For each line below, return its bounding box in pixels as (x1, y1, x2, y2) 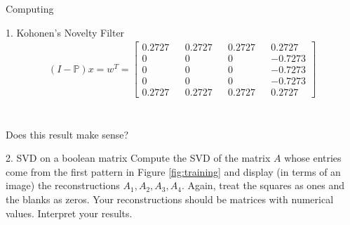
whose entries (284, 150, 342, 165)
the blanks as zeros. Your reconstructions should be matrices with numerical (6, 191, 334, 206)
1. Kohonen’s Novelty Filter (6, 25, 125, 39)
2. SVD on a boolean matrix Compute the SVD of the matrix (6, 150, 271, 165)
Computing (6, 1, 54, 15)
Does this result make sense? (6, 127, 129, 141)
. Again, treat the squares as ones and (181, 178, 345, 193)
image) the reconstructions (6, 178, 120, 193)
